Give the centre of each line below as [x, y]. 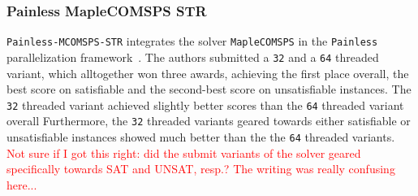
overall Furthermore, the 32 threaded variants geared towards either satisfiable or [209, 121]
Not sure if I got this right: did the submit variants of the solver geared [184, 152]
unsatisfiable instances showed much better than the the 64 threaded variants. [201, 137]
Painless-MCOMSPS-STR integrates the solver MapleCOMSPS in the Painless [192, 41]
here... [22, 184]
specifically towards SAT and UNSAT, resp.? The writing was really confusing [201, 169]
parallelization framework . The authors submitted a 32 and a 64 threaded [193, 57]
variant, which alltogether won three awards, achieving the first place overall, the [208, 73]
